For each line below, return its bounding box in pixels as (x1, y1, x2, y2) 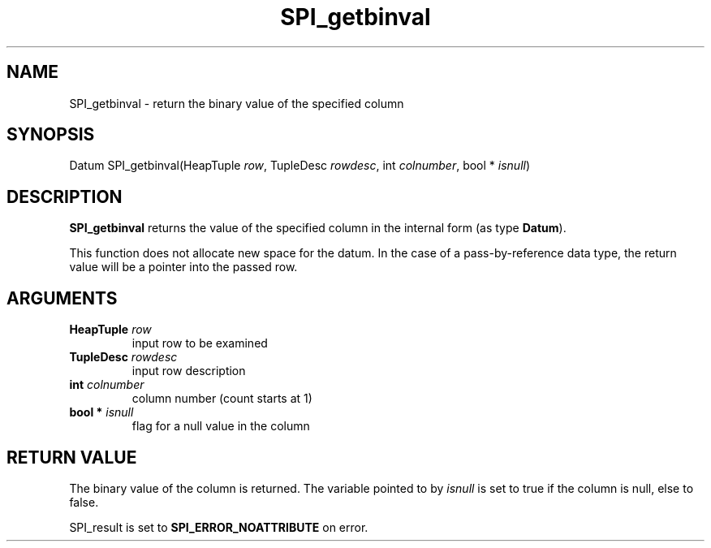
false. (69, 494, 99, 509)
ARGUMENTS (6, 287, 118, 309)
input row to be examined (131, 336, 268, 351)
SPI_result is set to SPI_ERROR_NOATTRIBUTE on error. (69, 520, 368, 534)
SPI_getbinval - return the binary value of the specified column (69, 96, 404, 110)
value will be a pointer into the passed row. (69, 260, 298, 274)
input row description (131, 364, 246, 378)
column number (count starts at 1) (131, 391, 312, 406)
